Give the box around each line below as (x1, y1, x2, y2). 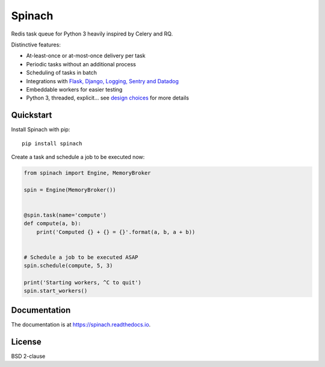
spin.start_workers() (23, 287, 88, 295)
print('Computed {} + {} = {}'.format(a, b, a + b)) (36, 228, 196, 235)
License (11, 336, 42, 347)
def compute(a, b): (23, 220, 81, 227)
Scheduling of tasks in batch (26, 69, 97, 77)
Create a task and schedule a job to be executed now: (11, 153, 145, 160)
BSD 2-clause (11, 353, 46, 360)
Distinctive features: (11, 41, 61, 48)
